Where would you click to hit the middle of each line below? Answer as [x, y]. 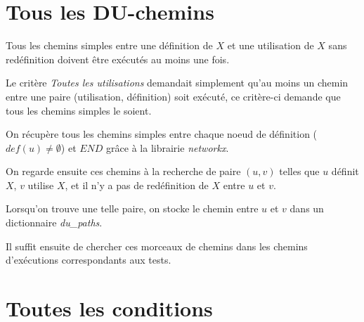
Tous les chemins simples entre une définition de [109, 45]
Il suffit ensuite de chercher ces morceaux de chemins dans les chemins [157, 246]
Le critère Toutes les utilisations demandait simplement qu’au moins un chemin [177, 83]
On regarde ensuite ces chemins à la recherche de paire [123, 171]
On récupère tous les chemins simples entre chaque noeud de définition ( [162, 134]
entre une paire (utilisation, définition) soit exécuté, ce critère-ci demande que [173, 96]
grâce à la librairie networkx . [168, 147]
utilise [41, 185]
